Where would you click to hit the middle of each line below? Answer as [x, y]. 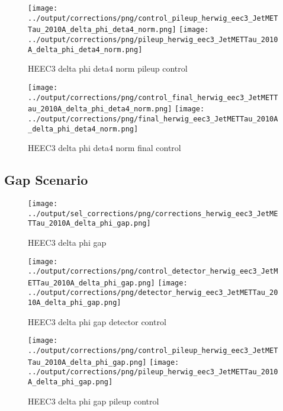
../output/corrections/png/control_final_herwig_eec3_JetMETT [153, 97]
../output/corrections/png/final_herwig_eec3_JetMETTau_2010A [153, 119]
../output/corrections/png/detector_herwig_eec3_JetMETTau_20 [153, 293]
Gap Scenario [46, 180]
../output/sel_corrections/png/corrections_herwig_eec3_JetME [153, 213]
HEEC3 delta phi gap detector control [97, 321]
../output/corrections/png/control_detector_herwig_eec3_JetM [153, 272]
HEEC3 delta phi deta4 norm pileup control [108, 68]
